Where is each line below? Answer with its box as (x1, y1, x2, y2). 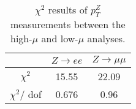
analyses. (87, 31, 126, 46)
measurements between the (10, 17, 126, 32)
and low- (41, 31, 78, 46)
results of (48, 2, 88, 17)
